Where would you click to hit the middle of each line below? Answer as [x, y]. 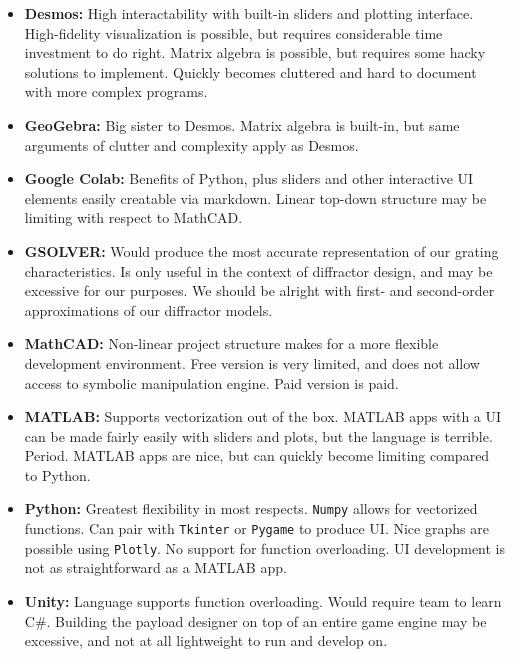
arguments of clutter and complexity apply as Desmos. [191, 144]
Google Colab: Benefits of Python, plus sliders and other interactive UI [249, 178]
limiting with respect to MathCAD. [133, 217]
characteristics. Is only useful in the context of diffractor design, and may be [258, 270]
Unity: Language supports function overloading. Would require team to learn [263, 601]
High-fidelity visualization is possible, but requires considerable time [233, 32]
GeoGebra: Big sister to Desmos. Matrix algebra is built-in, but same [242, 124]
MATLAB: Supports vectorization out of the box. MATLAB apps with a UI [263, 416]
